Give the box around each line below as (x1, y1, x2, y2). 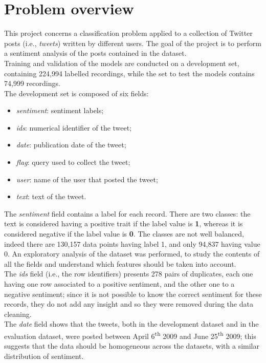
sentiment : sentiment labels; (16, 105, 104, 116)
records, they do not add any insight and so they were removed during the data (4, 298, 253, 309)
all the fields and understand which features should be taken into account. (4, 258, 236, 269)
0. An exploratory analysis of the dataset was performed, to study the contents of (4, 248, 260, 259)
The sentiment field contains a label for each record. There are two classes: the (4, 208, 251, 219)
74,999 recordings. (4, 78, 60, 89)
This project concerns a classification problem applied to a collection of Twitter (4, 28, 253, 38)
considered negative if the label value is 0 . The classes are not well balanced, (4, 228, 244, 239)
